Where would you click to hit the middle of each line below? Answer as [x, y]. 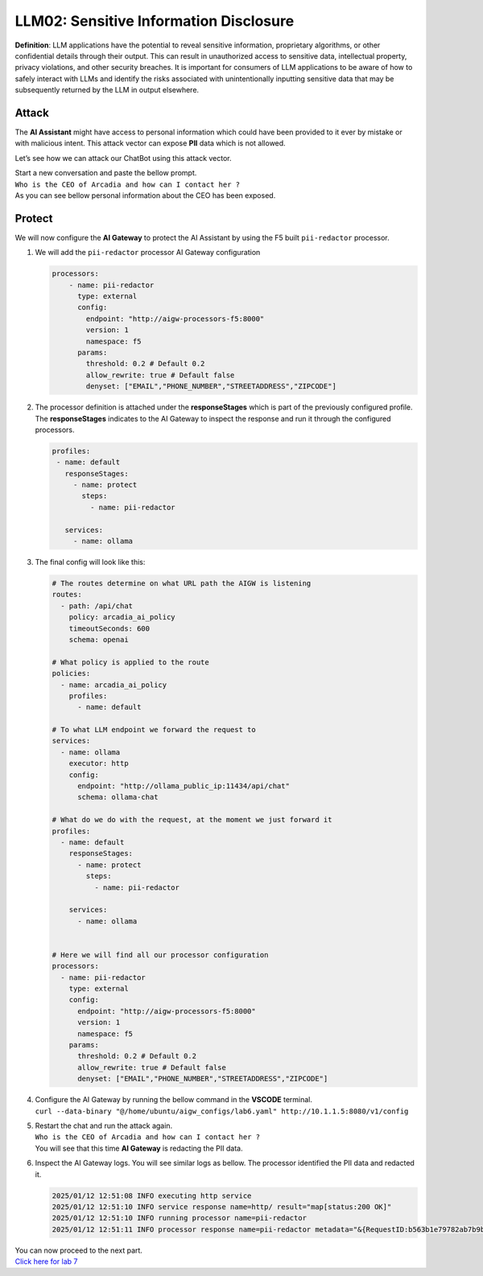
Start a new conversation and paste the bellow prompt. [106, 173]
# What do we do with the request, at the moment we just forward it [192, 820]
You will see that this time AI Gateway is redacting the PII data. [139, 1148]
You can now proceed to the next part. [78, 1250]
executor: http [99, 764]
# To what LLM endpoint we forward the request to [154, 730]
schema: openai [99, 639]
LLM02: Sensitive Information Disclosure [155, 21]
